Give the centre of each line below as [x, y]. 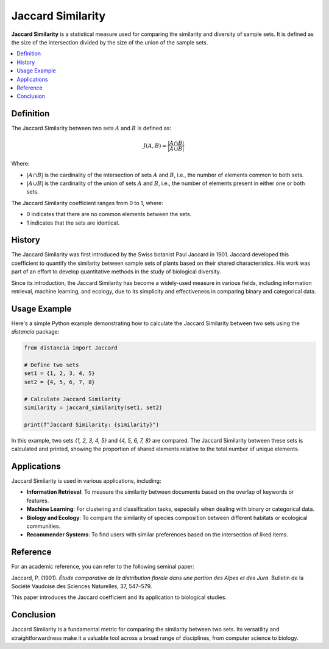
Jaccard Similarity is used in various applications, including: [86, 481]
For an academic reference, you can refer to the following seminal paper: [103, 567]
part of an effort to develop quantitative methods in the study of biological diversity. [116, 272]
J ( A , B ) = [155, 146]
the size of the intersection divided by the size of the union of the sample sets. [110, 42]
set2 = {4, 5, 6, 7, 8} [60, 382]
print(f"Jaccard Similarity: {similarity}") [92, 424]
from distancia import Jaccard [71, 348]
